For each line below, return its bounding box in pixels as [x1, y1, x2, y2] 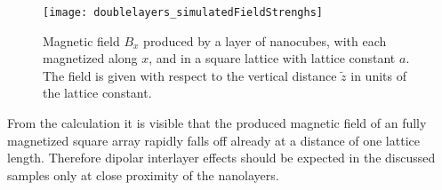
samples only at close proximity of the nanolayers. [7, 165, 279, 184]
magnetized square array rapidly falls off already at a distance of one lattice [7, 131, 420, 149]
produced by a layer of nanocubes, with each [143, 31, 387, 50]
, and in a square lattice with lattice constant [149, 49, 396, 67]
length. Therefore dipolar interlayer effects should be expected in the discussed [7, 148, 436, 167]
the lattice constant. [43, 83, 152, 102]
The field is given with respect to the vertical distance [43, 66, 337, 84]
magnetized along [43, 49, 138, 67]
